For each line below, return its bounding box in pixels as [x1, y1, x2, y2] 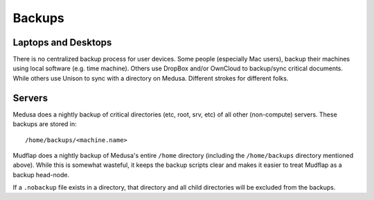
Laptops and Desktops [12, 37, 112, 48]
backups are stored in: [12, 120, 78, 128]
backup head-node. [12, 170, 69, 179]
